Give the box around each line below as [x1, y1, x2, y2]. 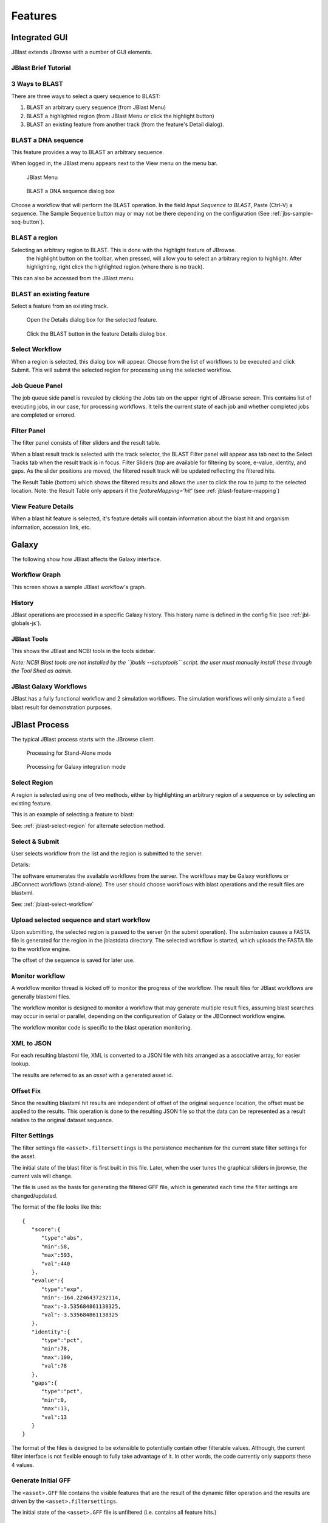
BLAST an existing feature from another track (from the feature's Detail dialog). [26, 121, 224, 128]
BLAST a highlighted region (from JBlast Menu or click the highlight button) [26, 112, 215, 119]
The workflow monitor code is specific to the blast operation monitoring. [11, 1023, 193, 1031]
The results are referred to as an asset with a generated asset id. [11, 1071, 174, 1078]
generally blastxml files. [11, 993, 71, 1000]
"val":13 [41, 1413, 67, 1421]
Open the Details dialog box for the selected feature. [26, 316, 158, 323]
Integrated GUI [11, 32, 68, 43]
